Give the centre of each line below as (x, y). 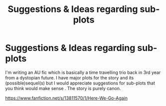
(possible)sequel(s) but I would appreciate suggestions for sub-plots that (80, 83)
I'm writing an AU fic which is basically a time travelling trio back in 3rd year (83, 72)
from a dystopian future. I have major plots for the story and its (70, 77)
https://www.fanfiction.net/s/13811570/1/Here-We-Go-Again (67, 98)
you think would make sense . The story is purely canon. (63, 88)
